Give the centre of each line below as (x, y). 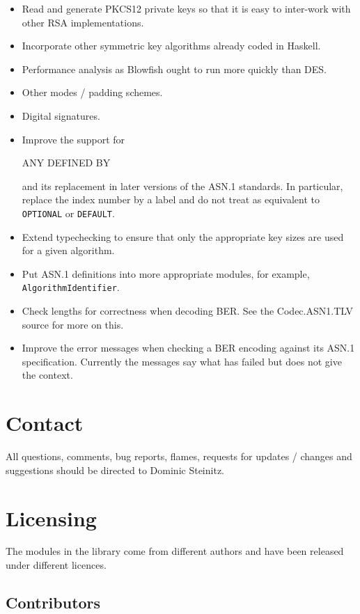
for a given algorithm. (68, 250)
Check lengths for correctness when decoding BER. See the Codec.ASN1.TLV (187, 311)
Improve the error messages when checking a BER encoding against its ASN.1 (188, 348)
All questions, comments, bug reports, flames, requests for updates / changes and (179, 456)
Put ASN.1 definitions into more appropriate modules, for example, (166, 273)
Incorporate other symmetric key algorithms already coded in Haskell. (171, 46)
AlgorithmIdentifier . (71, 287)
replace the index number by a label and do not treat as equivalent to (171, 199)
